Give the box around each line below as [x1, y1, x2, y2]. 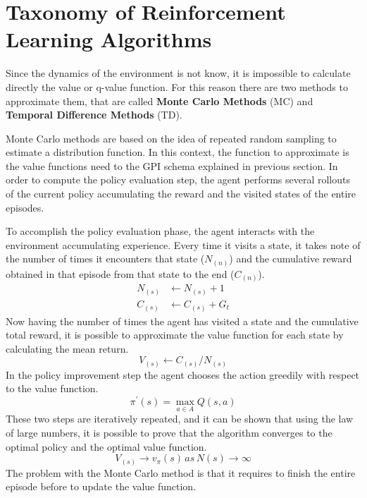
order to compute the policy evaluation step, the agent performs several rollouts [6, 172, 350, 187]
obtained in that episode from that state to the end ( [6, 266, 235, 281]
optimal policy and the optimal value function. [6, 439, 207, 454]
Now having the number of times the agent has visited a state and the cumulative [6, 313, 359, 328]
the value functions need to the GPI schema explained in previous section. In [6, 158, 338, 173]
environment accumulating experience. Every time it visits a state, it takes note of [6, 237, 361, 252]
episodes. [6, 200, 44, 214]
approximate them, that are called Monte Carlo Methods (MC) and [6, 93, 313, 108]
